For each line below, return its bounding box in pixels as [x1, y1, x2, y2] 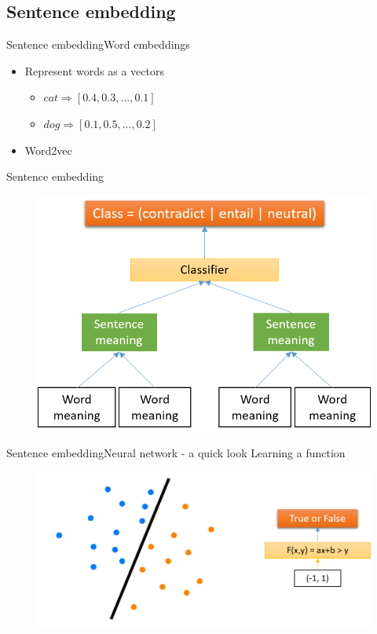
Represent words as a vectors [24, 62, 164, 79]
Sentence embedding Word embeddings [6, 36, 190, 53]
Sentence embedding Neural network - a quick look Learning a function [6, 445, 346, 461]
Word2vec [24, 141, 72, 158]
